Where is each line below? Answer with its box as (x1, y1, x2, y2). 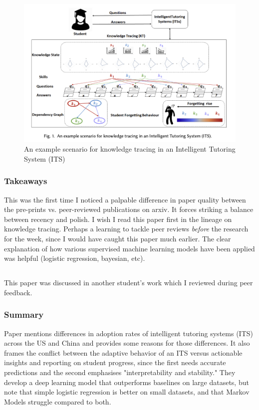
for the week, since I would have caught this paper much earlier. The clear (4, 233, 231, 243)
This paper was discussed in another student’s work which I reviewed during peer (4, 277, 253, 288)
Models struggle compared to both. (4, 396, 111, 407)
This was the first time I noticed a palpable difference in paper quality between (4, 194, 246, 205)
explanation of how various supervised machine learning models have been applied (4, 243, 255, 253)
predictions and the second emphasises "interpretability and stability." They (4, 367, 236, 377)
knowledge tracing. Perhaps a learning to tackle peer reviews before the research (4, 223, 249, 234)
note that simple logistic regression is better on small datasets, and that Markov (4, 387, 250, 397)
